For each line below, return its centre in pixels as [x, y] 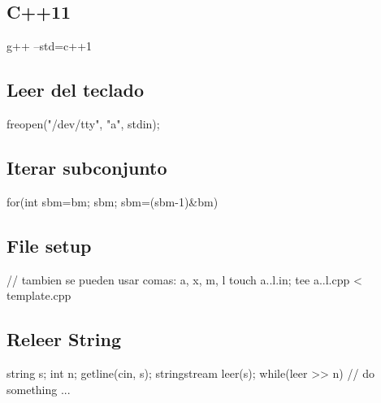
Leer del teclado [76, 90]
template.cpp [39, 295]
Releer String [64, 339]
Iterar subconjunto [87, 167]
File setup [49, 245]
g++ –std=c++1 [50, 46]
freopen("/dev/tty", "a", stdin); [83, 123]
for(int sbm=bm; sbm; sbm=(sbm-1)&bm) [113, 201]
